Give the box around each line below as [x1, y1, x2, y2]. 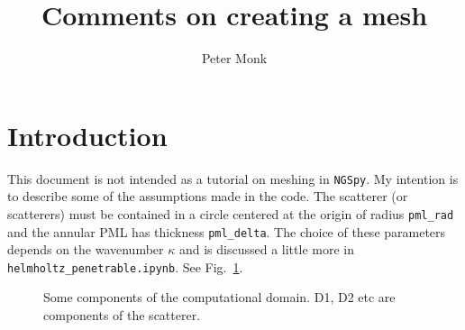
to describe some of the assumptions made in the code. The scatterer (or [7, 187, 408, 206]
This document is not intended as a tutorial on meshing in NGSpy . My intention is [7, 169, 459, 188]
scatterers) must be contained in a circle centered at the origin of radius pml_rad [7, 204, 454, 223]
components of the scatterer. [43, 306, 201, 325]
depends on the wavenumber [7, 240, 164, 259]
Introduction [7, 116, 168, 153]
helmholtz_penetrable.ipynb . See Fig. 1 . [7, 257, 243, 276]
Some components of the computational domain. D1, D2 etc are [43, 288, 396, 307]
